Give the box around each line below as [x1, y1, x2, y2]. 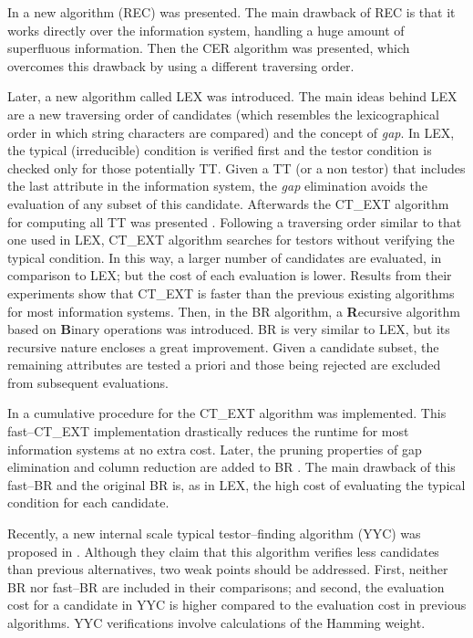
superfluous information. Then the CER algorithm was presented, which [7, 38, 410, 58]
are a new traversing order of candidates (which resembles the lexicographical [7, 104, 439, 123]
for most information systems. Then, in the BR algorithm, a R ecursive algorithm [7, 301, 460, 320]
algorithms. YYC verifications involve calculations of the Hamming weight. [7, 613, 426, 632]
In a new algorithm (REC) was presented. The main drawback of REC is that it [7, 3, 456, 21]
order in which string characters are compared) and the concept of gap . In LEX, [7, 122, 455, 141]
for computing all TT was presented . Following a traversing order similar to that [7, 212, 462, 231]
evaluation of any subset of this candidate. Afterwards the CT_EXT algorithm [7, 193, 449, 213]
